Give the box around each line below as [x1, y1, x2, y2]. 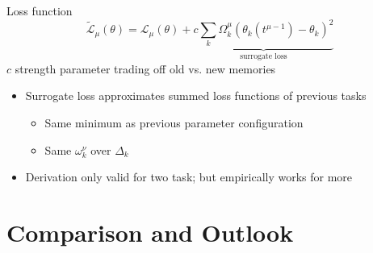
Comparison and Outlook [6, 216, 294, 249]
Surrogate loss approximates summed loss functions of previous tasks [25, 87, 367, 104]
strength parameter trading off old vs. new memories [15, 60, 276, 77]
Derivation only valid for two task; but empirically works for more [25, 168, 353, 185]
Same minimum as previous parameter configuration [44, 114, 304, 131]
